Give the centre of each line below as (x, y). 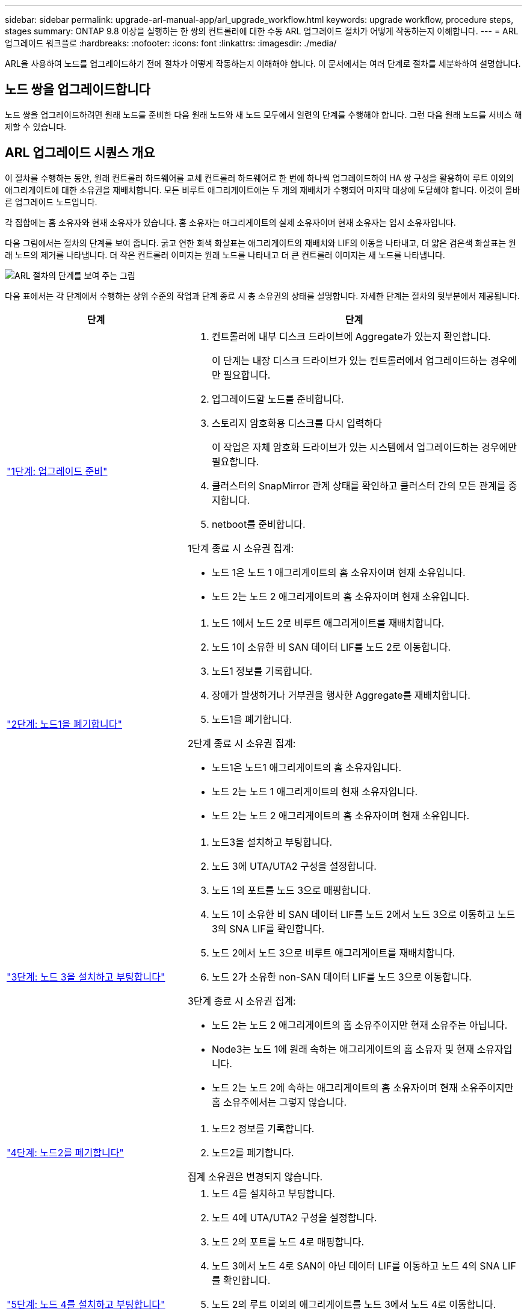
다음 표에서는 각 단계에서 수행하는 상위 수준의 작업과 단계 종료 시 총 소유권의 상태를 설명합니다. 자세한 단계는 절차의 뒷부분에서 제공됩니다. (262, 296)
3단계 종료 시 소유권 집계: (242, 1001)
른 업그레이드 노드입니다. (51, 202)
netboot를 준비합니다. (258, 524)
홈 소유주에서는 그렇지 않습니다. (279, 1102)
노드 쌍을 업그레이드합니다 (78, 90)
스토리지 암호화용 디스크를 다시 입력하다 (297, 423)
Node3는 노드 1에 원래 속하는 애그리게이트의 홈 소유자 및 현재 (343, 1049)
